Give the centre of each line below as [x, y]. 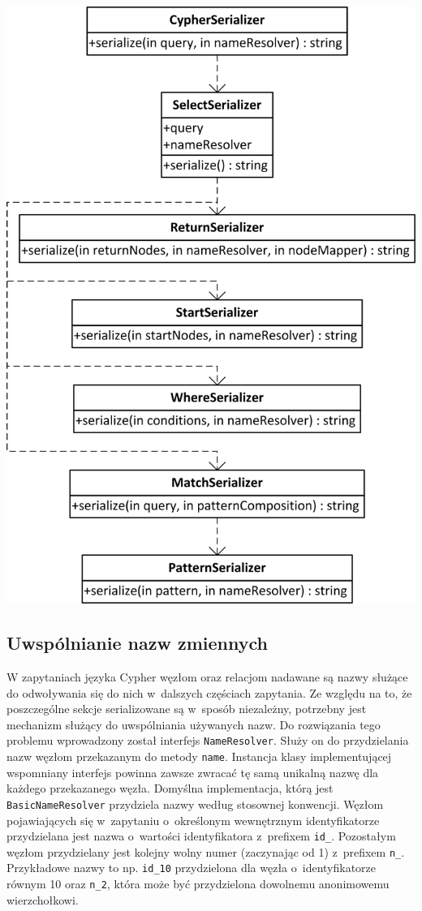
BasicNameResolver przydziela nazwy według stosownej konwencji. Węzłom [195, 804]
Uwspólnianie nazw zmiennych [137, 643]
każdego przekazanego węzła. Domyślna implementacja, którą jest [170, 788]
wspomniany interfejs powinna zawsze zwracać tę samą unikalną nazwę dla [193, 772]
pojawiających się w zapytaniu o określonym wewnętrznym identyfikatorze [193, 820]
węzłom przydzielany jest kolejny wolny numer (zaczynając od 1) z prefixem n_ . [206, 851]
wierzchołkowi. [43, 899]
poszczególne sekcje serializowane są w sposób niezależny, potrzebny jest [187, 709]
